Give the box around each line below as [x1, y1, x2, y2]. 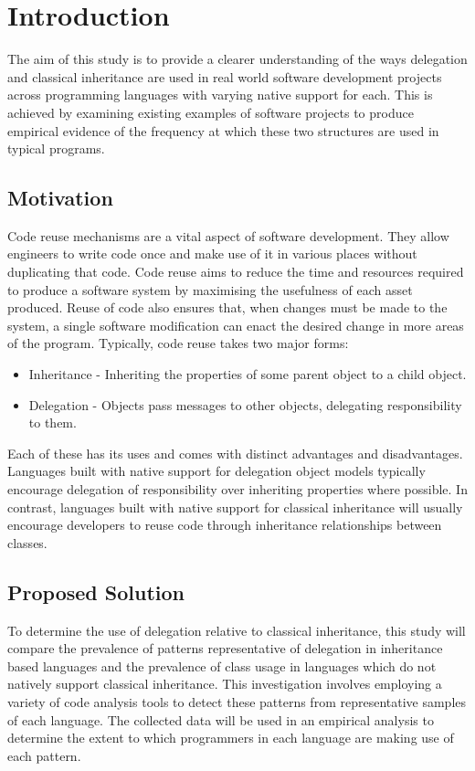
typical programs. [7, 139, 105, 158]
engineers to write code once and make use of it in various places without [7, 244, 417, 263]
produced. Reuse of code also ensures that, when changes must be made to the [7, 298, 448, 317]
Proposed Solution [7, 577, 185, 606]
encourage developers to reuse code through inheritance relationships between [7, 515, 442, 534]
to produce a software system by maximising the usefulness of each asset [7, 280, 413, 299]
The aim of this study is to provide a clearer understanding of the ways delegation [7, 49, 468, 69]
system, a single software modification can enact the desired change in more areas [7, 315, 464, 334]
